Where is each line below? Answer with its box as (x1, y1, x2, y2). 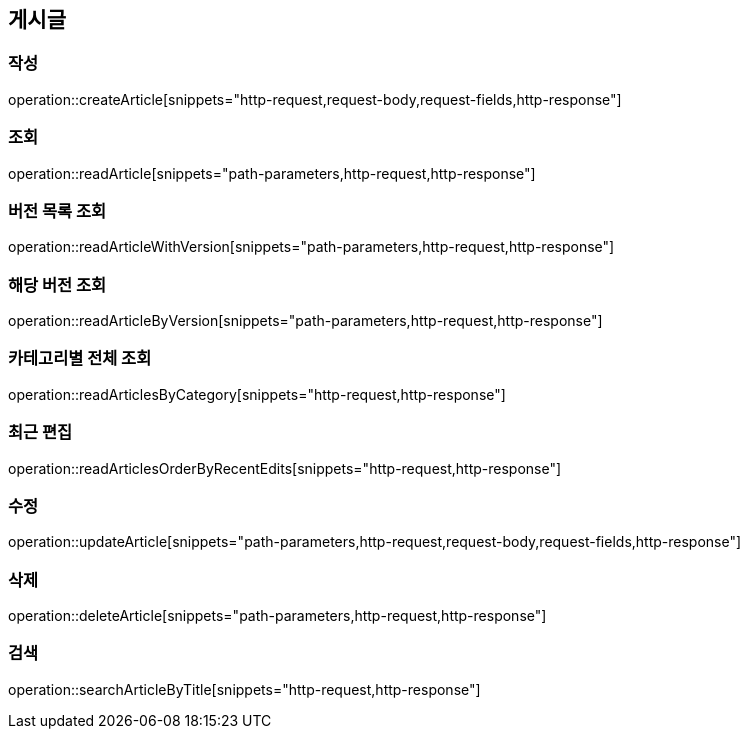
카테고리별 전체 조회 (8, 348, 152, 369)
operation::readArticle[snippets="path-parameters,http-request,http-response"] (8, 164, 536, 182)
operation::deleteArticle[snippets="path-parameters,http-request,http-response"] (8, 607, 547, 625)
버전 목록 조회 (8, 200, 107, 221)
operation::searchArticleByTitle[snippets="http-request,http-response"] (8, 680, 481, 698)
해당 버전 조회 (8, 274, 107, 295)
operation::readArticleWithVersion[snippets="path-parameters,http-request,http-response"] (8, 238, 615, 256)
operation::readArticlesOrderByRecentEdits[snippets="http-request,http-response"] (8, 459, 562, 477)
